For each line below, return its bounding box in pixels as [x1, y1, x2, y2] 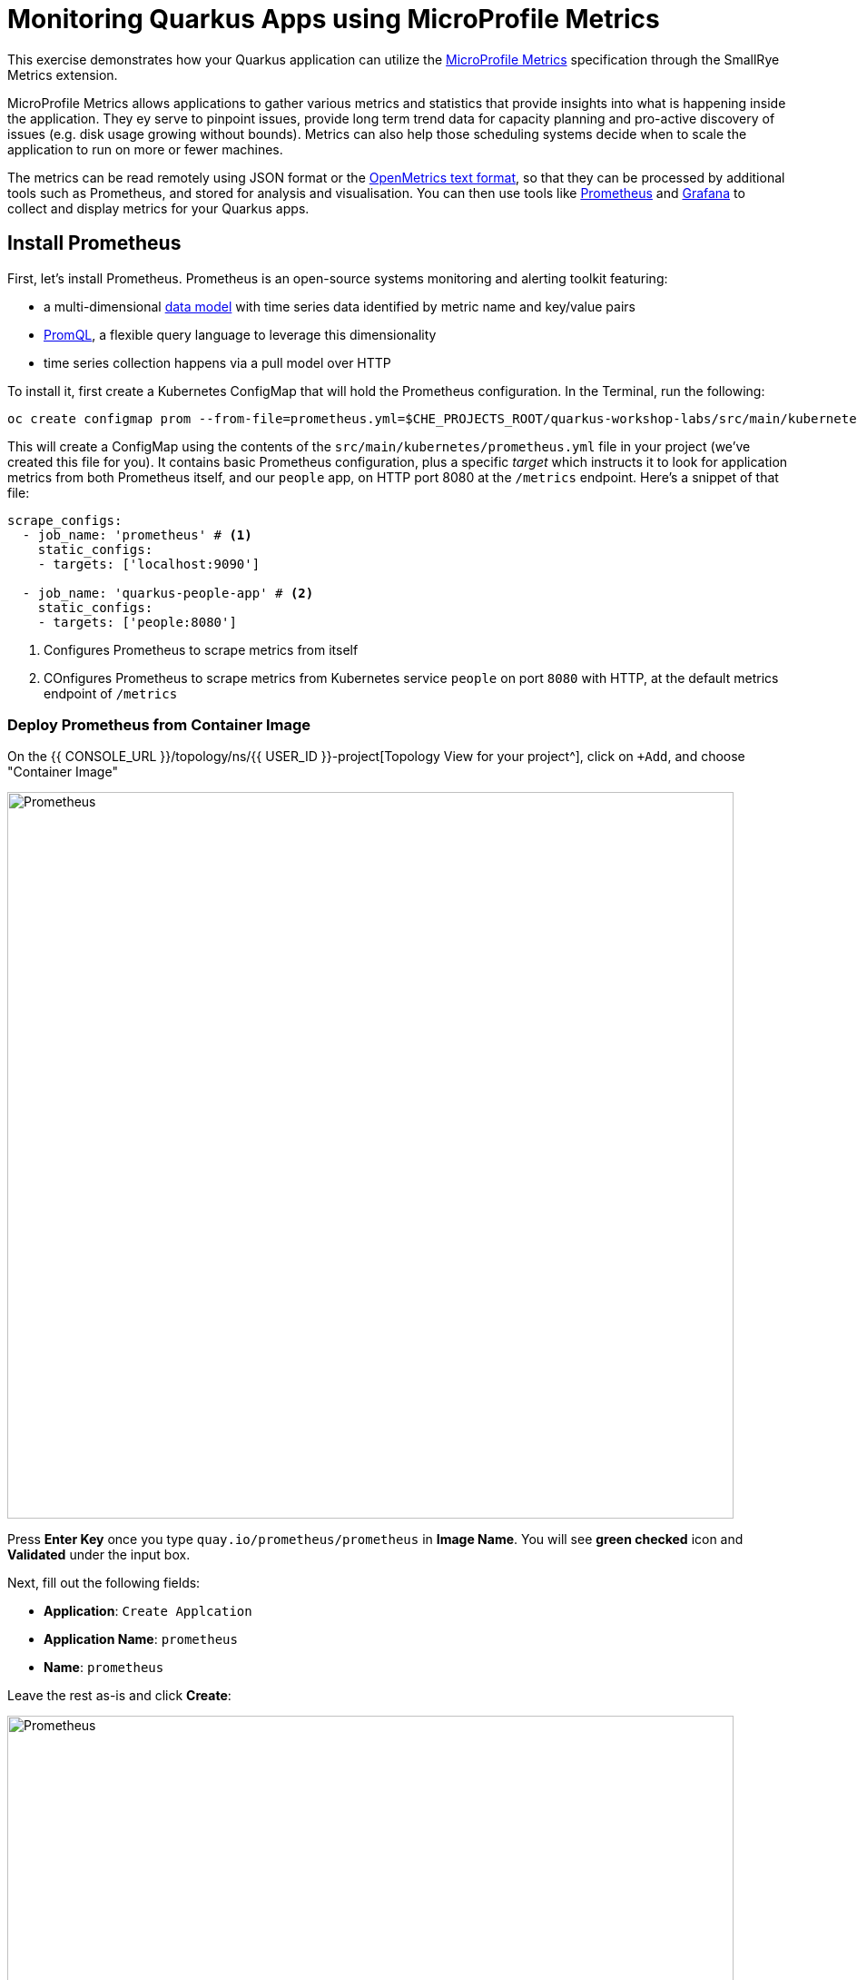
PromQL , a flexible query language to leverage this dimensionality [44, 326, 437, 342]
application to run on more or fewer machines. [7, 141, 283, 157]
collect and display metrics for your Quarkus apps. [7, 200, 310, 216]
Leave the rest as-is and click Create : [7, 1688, 231, 1704]
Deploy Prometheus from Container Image [7, 715, 311, 734]
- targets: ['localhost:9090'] [37, 556, 261, 571]
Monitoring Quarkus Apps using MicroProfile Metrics [7, 4, 660, 35]
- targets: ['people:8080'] [37, 614, 237, 629]
